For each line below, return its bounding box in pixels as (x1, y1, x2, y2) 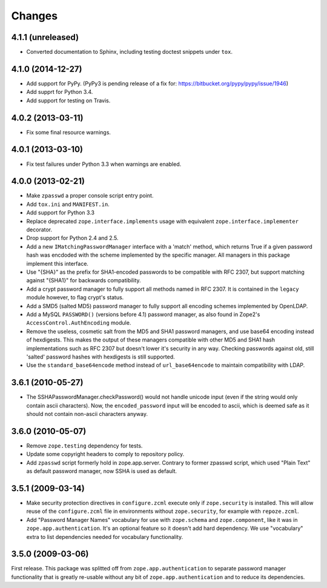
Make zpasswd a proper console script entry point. (26, 192, 154, 199)
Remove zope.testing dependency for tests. (26, 442, 143, 449)
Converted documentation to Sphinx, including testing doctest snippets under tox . (26, 48, 233, 56)
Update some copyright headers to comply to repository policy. (26, 451, 185, 458)
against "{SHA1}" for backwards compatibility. (26, 277, 142, 284)
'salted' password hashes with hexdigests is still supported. (26, 353, 175, 360)
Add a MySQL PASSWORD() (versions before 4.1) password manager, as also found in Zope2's (26, 311, 260, 318)
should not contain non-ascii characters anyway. (26, 410, 148, 417)
